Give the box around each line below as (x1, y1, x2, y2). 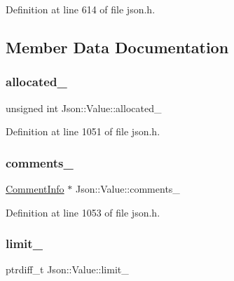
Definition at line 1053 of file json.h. (6, 205, 160, 219)
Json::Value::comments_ (75, 181, 180, 196)
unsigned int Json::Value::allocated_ (6, 100, 162, 115)
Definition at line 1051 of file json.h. (6, 124, 160, 139)
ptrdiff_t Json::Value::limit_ (6, 262, 129, 277)
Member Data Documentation (6, 36, 229, 57)
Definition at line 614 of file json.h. (6, 2, 156, 16)
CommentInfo (6, 181, 64, 196)
